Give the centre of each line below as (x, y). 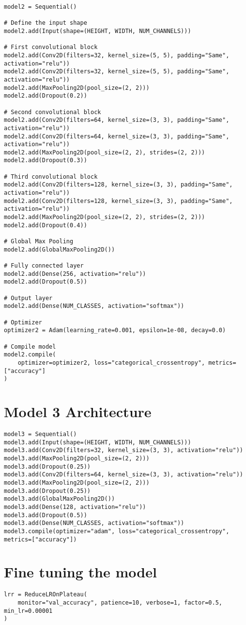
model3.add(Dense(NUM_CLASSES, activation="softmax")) (94, 523)
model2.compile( (30, 355)
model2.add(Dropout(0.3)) (46, 160)
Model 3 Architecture (78, 412)
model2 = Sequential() (40, 7)
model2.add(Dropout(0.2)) (46, 96)
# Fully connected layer (44, 266)
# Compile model (30, 346)
